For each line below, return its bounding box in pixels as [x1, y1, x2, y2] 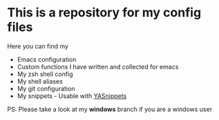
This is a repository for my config [7, 5, 202, 21]
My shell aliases [17, 77, 64, 85]
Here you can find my [7, 42, 69, 50]
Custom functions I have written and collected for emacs [17, 62, 179, 71]
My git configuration [17, 84, 75, 93]
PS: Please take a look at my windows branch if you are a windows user [7, 105, 213, 113]
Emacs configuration [17, 55, 77, 63]
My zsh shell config [17, 70, 74, 78]
